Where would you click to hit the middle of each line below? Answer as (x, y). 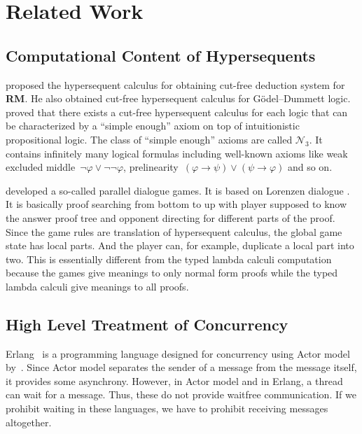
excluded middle (41, 167)
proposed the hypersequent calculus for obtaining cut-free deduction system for (175, 84)
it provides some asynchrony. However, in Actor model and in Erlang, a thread (174, 380)
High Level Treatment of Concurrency (147, 324)
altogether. (29, 422)
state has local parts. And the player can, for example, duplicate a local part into (180, 245)
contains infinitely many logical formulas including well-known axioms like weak (177, 153)
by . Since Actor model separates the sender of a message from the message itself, (181, 367)
